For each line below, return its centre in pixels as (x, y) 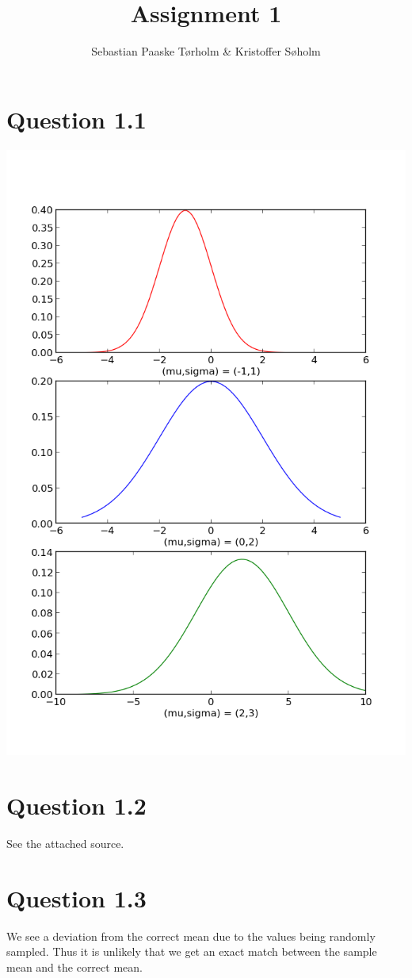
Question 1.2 (76, 805)
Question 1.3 (76, 897)
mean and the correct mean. (74, 966)
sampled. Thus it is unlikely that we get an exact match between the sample (192, 951)
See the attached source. (65, 843)
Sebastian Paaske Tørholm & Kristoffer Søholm (206, 51)
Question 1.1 (76, 119)
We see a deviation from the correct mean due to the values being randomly (191, 936)
